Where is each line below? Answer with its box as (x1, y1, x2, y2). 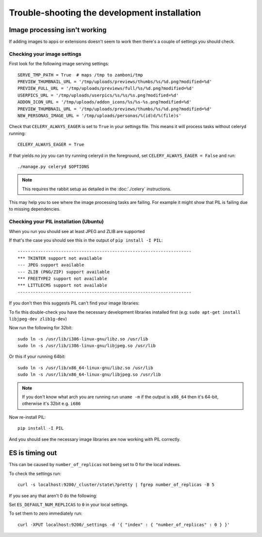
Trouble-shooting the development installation (9, 7, 201, 18)
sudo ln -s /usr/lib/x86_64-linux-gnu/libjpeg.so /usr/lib (17, 372, 161, 377)
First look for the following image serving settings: (9, 61, 109, 67)
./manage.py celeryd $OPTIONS (17, 164, 90, 169)
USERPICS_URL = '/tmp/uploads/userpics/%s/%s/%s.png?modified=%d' (17, 92, 179, 98)
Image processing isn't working (9, 26, 107, 34)
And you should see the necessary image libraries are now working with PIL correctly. (9, 436, 181, 442)
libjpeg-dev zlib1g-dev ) (9, 316, 67, 321)
